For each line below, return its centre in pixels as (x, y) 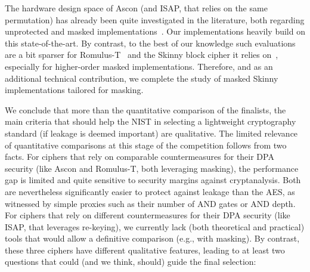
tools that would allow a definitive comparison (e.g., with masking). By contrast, (152, 238)
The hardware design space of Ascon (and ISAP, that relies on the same (136, 8)
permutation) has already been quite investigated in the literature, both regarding (155, 19)
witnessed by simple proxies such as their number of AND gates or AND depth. (150, 203)
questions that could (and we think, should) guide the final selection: (131, 262)
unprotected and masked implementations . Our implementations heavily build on (155, 31)
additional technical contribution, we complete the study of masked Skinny (142, 78)
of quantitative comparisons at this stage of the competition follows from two (146, 145)
